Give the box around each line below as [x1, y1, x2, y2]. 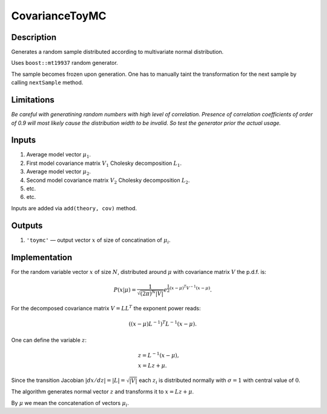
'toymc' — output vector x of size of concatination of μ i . [26, 236, 171, 245]
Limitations [11, 95, 54, 105]
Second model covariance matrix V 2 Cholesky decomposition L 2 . [26, 176, 190, 185]
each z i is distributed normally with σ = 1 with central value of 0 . [138, 376, 301, 386]
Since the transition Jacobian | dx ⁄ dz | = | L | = [11, 376, 125, 384]
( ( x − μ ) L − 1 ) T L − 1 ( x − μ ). [128, 319, 197, 327]
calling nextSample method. [11, 79, 84, 86]
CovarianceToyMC [11, 9, 107, 22]
